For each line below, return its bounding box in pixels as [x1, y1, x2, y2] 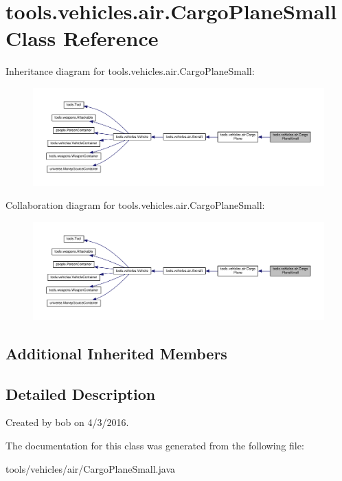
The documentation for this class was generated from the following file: [5, 438, 304, 452]
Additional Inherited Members [5, 342, 227, 363]
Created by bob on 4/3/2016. [5, 415, 129, 429]
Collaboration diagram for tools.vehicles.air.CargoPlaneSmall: [5, 198, 265, 212]
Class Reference [5, 24, 159, 52]
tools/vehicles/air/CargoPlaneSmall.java [5, 461, 176, 476]
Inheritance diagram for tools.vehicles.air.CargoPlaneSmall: [5, 64, 255, 78]
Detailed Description [5, 383, 156, 404]
